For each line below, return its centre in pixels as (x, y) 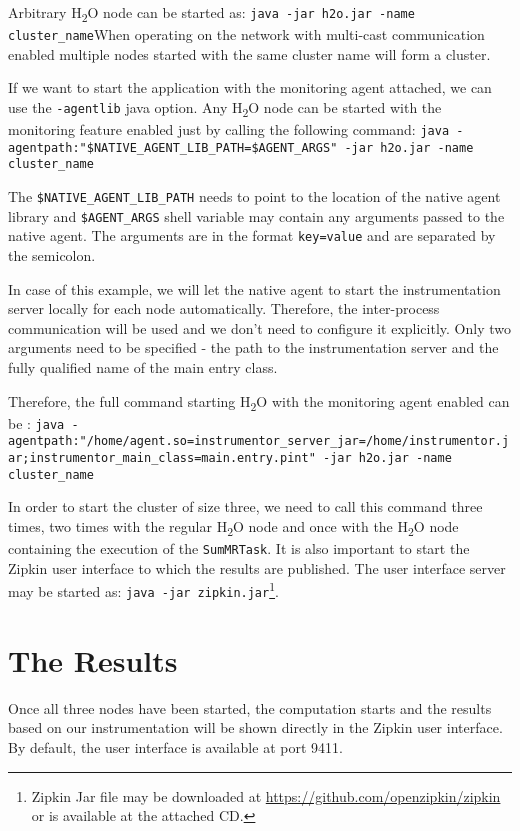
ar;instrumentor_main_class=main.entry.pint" (162, 458)
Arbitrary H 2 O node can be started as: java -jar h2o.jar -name (211, 13)
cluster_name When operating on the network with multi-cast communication (246, 34)
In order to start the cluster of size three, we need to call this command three (245, 506)
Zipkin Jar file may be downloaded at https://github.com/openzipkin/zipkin (266, 795)
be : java (36, 422)
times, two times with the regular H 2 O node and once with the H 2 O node (233, 527)
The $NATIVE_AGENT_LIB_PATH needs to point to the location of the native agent (254, 196)
